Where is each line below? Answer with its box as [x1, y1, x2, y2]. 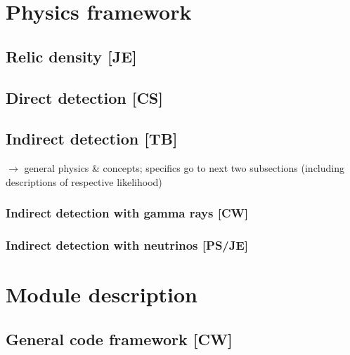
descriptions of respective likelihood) [6, 174, 162, 189]
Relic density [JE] [6, 45, 137, 67]
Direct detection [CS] [6, 86, 163, 108]
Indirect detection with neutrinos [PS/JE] [6, 236, 249, 254]
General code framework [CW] [6, 328, 233, 349]
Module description [6, 280, 197, 309]
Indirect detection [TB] [6, 128, 178, 149]
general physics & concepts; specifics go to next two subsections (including [24, 161, 345, 175]
